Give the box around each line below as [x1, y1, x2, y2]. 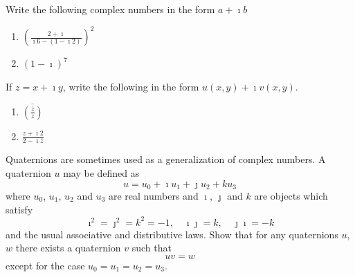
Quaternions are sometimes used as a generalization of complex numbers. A [6, 152, 326, 166]
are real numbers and [108, 189, 199, 203]
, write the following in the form [62, 79, 199, 93]
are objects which [254, 189, 328, 203]
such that [131, 240, 172, 255]
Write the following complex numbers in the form [6, 2, 215, 16]
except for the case [6, 258, 85, 272]
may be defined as [63, 165, 140, 180]
